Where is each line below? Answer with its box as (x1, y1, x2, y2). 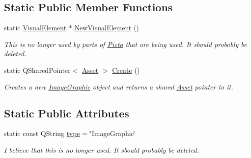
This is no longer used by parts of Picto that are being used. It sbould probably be (4, 39, 247, 49)
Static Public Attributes (4, 105, 129, 120)
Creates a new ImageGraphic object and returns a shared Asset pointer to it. (4, 81, 233, 91)
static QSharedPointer (4, 65, 71, 75)
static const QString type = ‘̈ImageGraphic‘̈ (4, 128, 136, 138)
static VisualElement (4, 23, 67, 33)
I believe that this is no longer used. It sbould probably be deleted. (4, 144, 199, 155)
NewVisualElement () (74, 23, 139, 33)
